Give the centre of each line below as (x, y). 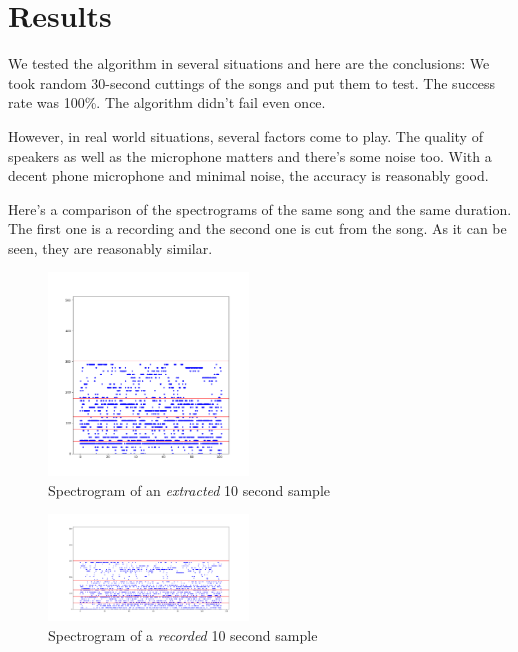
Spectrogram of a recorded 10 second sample (183, 634)
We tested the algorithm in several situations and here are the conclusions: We (249, 63)
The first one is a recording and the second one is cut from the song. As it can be (257, 228)
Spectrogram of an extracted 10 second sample (189, 489)
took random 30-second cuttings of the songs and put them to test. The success (252, 82)
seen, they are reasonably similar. (110, 247)
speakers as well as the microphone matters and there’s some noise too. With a (250, 155)
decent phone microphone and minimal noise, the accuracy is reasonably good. (248, 175)
